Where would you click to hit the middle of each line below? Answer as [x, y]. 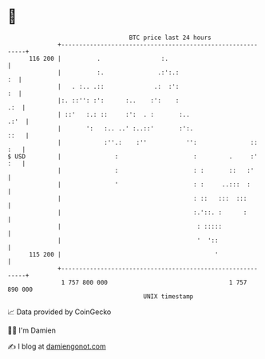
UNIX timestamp [168, 296]
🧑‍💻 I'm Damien [32, 330]
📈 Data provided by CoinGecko [59, 312]
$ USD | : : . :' [133, 156]
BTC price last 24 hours [170, 38]
